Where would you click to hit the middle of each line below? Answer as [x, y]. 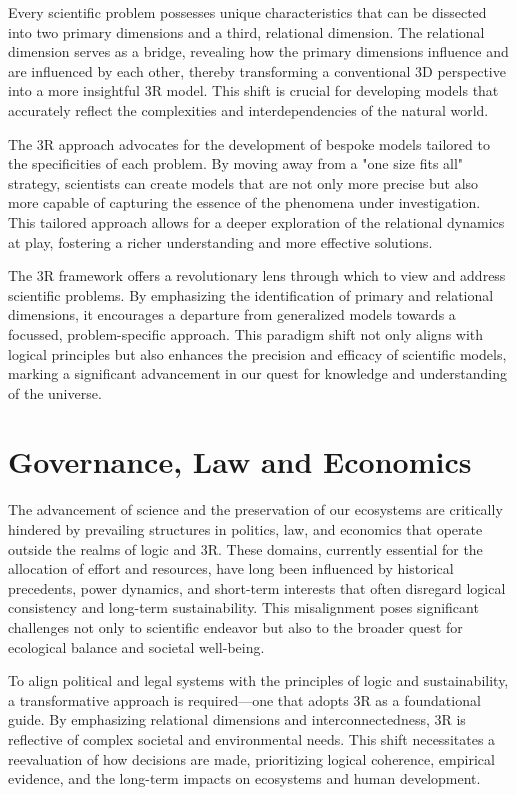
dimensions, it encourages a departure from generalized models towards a [232, 314]
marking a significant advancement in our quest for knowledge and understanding [257, 373]
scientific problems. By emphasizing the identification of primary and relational [251, 294]
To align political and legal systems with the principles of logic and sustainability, [258, 680]
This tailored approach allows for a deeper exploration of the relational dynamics [256, 221]
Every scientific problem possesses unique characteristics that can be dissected [247, 12]
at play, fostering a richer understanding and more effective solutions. [220, 241]
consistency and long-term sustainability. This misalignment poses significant [243, 607]
